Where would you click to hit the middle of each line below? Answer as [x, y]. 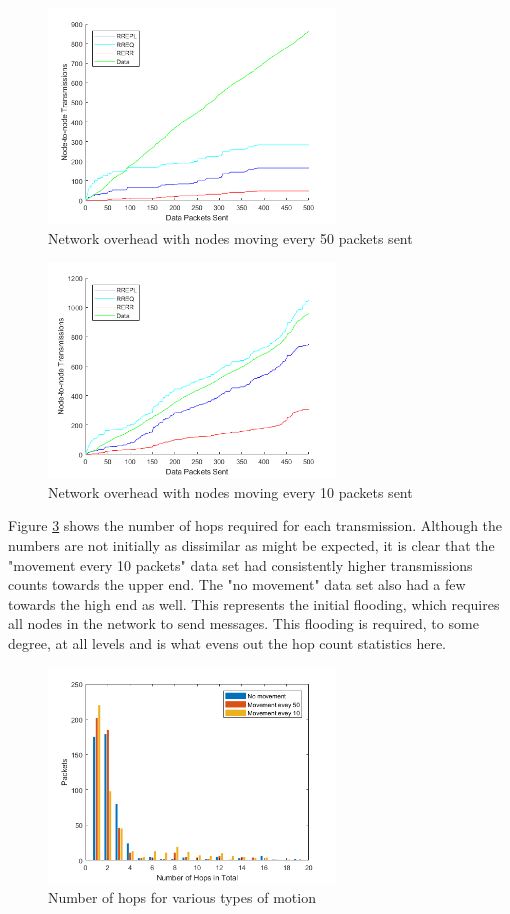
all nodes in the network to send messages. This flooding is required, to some [243, 623]
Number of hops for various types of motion [182, 897]
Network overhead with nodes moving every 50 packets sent [230, 237]
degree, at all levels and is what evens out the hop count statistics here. [227, 642]
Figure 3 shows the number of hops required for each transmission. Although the [255, 525]
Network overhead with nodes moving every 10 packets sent [230, 491]
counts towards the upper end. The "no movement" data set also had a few [237, 584]
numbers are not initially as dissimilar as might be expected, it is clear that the [251, 544]
